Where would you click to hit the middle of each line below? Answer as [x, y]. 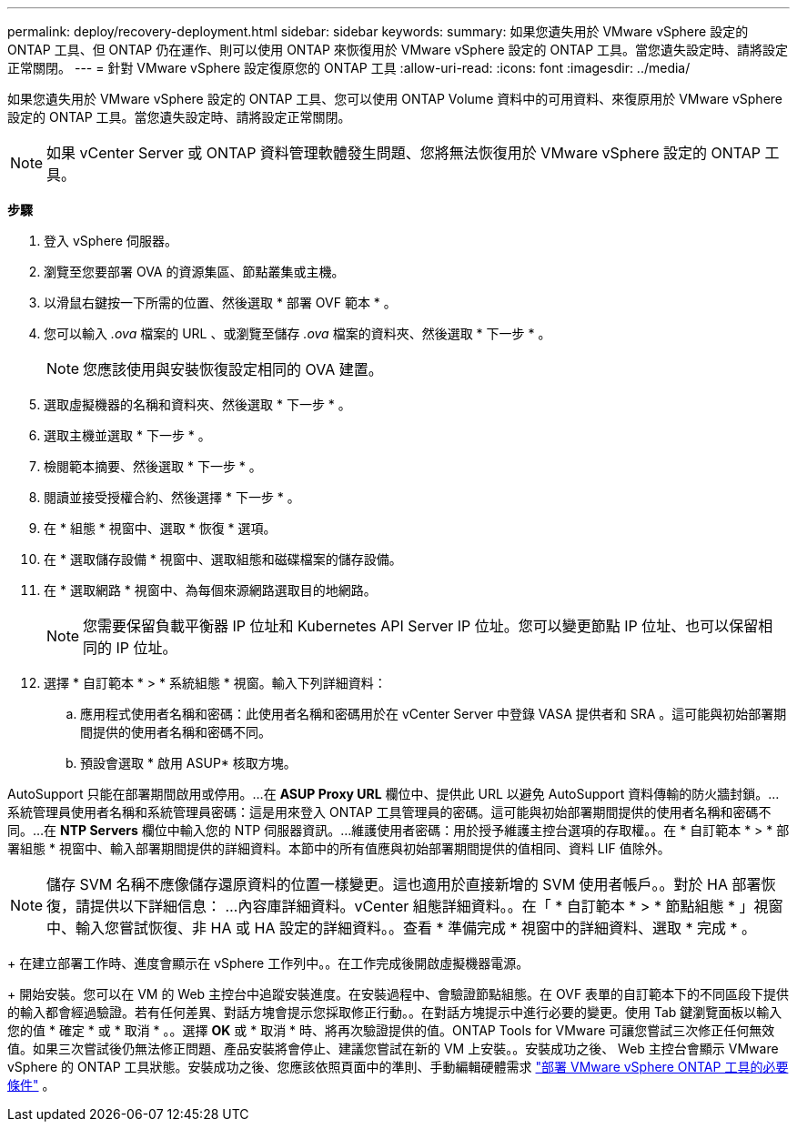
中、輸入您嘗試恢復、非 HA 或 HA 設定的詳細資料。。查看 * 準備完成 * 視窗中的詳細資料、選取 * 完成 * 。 [401, 928]
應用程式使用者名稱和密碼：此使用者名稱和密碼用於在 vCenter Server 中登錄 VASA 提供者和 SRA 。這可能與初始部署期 [434, 714]
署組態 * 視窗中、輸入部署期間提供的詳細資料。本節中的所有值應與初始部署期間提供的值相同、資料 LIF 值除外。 [339, 848]
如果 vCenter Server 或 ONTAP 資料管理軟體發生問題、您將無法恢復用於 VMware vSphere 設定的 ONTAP [404, 153]
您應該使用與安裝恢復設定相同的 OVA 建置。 [233, 369]
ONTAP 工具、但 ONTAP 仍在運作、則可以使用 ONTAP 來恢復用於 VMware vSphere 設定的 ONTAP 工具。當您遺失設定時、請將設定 [398, 50]
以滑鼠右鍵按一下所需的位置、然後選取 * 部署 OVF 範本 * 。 [220, 302]
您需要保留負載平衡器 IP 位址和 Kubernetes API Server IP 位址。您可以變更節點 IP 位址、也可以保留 [421, 626]
